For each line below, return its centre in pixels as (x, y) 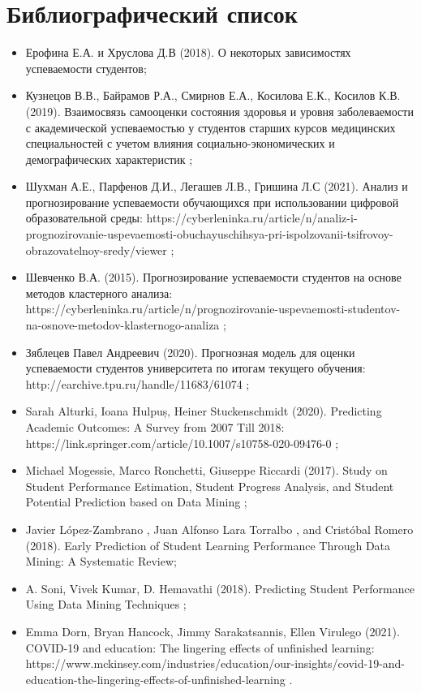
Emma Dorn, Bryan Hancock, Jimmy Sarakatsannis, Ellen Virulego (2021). (213, 631)
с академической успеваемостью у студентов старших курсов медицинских (210, 127)
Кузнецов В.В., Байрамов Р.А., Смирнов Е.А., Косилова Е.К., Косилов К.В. (213, 95)
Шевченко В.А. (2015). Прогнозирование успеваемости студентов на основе (213, 277)
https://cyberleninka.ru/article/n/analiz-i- (252, 218)
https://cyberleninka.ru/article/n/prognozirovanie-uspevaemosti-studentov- (213, 309)
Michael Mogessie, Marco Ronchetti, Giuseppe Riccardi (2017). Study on (206, 470)
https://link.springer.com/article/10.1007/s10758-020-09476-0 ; (182, 443)
